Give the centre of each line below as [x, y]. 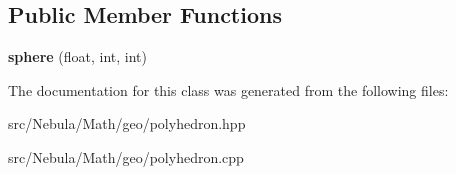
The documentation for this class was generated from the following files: [228, 89]
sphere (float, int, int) [77, 56]
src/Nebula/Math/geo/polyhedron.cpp [126, 156]
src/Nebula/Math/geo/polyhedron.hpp [127, 123]
